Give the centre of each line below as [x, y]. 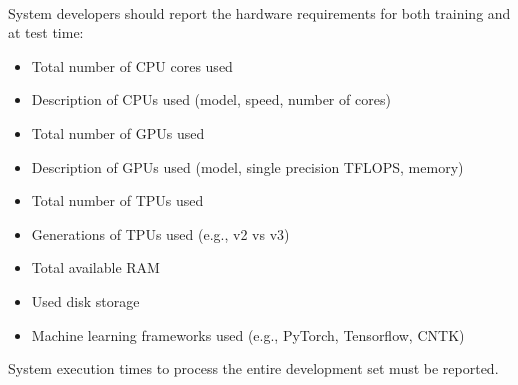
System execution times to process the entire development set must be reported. [253, 368]
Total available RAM [95, 267]
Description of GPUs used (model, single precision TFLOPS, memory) [247, 166]
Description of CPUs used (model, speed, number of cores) [211, 99]
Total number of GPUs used [118, 132]
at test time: [46, 32]
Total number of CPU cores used [132, 65]
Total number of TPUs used [117, 200]
